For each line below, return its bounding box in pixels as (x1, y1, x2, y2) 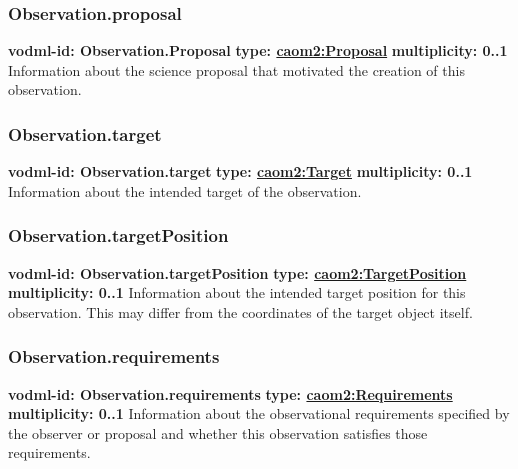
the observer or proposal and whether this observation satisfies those (8, 422, 428, 443)
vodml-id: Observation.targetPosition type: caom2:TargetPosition (8, 262, 467, 283)
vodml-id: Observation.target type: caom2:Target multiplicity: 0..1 (8, 161, 473, 182)
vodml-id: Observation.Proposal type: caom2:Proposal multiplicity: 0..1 (8, 40, 508, 61)
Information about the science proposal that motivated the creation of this (8, 59, 465, 80)
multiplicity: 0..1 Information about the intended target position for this (8, 282, 466, 303)
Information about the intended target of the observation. (8, 180, 362, 201)
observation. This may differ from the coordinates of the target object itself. (8, 301, 473, 322)
